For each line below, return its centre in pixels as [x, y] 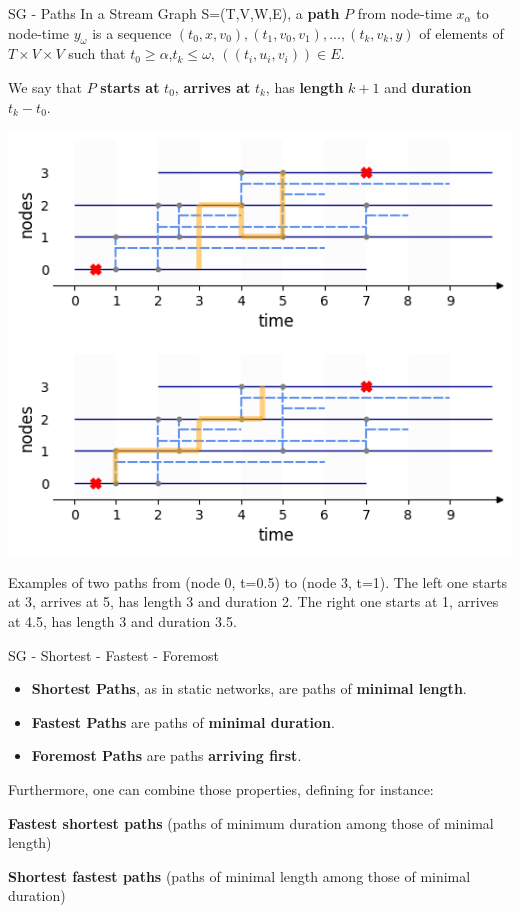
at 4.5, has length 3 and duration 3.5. [122, 621]
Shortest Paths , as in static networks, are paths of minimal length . [249, 688]
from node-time [404, 13]
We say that [45, 86]
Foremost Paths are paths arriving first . [166, 755]
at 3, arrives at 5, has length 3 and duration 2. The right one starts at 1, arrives [253, 601]
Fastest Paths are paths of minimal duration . [183, 721]
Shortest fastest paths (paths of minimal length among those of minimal [239, 875]
